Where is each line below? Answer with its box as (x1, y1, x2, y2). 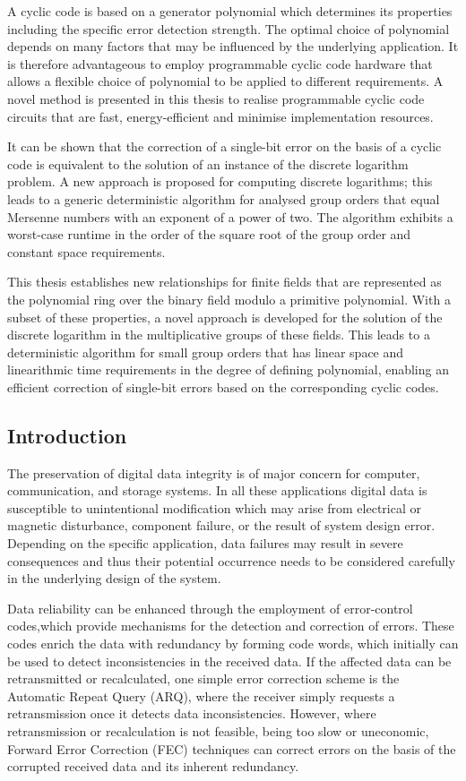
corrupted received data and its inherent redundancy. (7, 757, 299, 776)
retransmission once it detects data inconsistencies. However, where (7, 704, 376, 723)
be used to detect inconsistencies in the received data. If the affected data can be (7, 651, 452, 670)
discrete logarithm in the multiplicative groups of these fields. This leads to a (7, 325, 430, 344)
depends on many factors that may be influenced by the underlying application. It (7, 37, 459, 56)
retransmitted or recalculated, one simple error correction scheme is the (7, 669, 400, 688)
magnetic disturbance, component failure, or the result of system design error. (7, 516, 436, 535)
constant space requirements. (7, 242, 166, 261)
